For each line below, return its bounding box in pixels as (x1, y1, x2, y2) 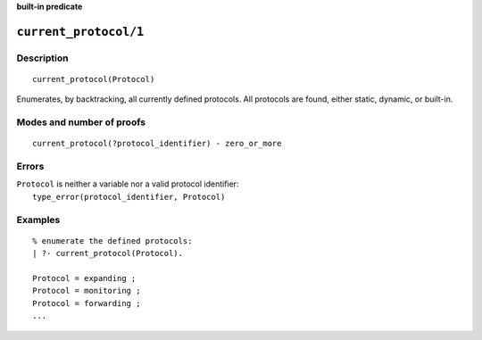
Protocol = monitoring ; (32, 286, 141, 296)
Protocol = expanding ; (32, 273, 137, 283)
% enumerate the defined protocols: (32, 236, 193, 245)
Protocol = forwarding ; (32, 298, 141, 308)
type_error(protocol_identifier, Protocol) (32, 192, 226, 202)
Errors (16, 161, 45, 173)
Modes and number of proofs (16, 116, 146, 129)
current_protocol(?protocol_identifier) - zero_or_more (32, 138, 282, 149)
